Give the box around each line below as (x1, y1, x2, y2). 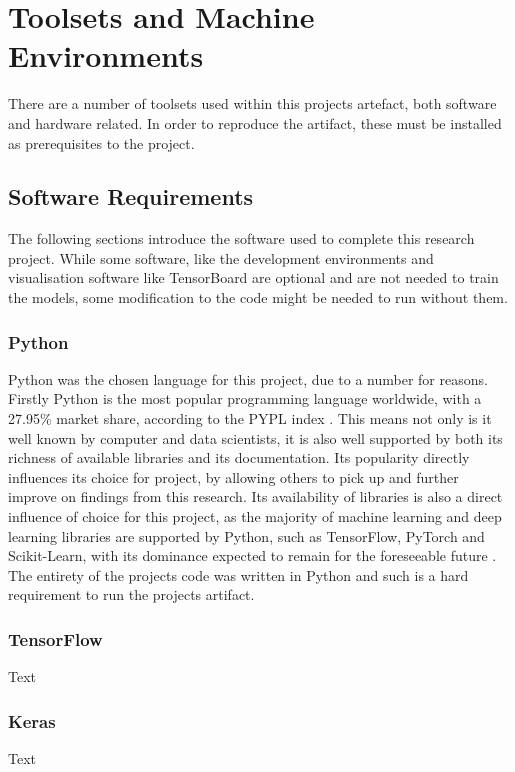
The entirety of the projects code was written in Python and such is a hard (8, 564, 469, 585)
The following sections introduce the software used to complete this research (8, 228, 475, 249)
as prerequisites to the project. (8, 132, 195, 153)
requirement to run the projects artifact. (8, 584, 255, 605)
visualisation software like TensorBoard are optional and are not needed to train (8, 267, 499, 288)
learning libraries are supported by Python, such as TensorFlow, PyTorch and (8, 525, 485, 546)
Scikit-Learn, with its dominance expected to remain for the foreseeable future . (8, 545, 497, 566)
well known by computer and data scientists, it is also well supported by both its (8, 427, 503, 448)
